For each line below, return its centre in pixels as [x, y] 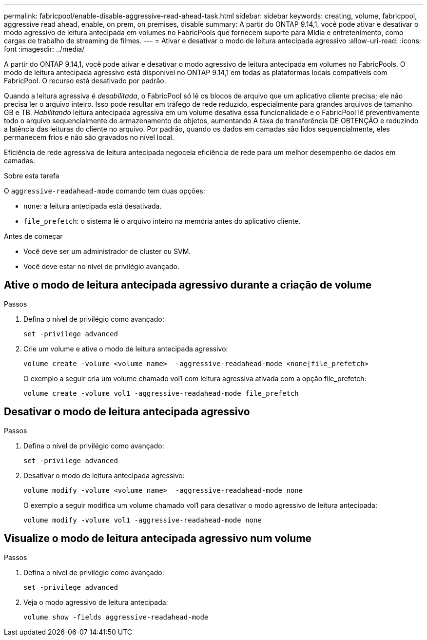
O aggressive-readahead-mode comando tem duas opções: [105, 191]
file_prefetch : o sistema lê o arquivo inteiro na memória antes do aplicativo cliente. [162, 221]
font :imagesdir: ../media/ [44, 49]
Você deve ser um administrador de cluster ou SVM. [107, 251]
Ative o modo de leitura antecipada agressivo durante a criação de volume [188, 285]
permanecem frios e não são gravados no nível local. [89, 137]
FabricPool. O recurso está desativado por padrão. [85, 81]
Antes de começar [33, 236]
